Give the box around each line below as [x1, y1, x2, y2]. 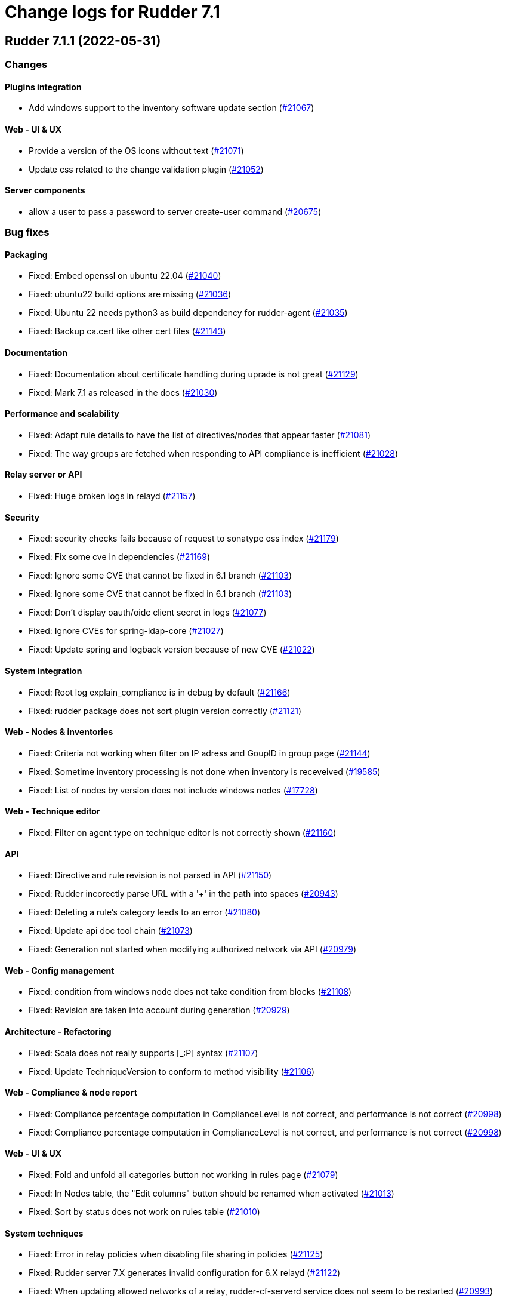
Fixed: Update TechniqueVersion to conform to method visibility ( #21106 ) [29, 1066, 314, 1077]
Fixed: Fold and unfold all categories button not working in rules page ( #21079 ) [29, 1170, 338, 1180]
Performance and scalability [5, 408, 119, 419]
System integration [5, 665, 82, 676]
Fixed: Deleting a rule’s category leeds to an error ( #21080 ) [29, 907, 261, 918]
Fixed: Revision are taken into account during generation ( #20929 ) [29, 1005, 290, 1016]
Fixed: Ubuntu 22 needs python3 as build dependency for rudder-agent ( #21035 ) [29, 307, 348, 318]
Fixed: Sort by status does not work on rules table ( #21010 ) [29, 1207, 260, 1217]
